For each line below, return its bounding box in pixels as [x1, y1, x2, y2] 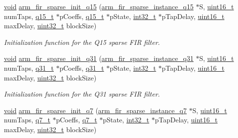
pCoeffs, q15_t [59, 11, 104, 21]
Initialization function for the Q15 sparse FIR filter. [4, 37, 160, 47]
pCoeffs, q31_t [59, 62, 104, 73]
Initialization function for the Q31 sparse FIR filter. [4, 89, 160, 99]
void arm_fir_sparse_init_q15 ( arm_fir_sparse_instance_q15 [4, 1, 194, 11]
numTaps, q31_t [4, 62, 54, 73]
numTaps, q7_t [4, 115, 50, 125]
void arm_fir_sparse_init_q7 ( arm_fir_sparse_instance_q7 [4, 105, 187, 115]
